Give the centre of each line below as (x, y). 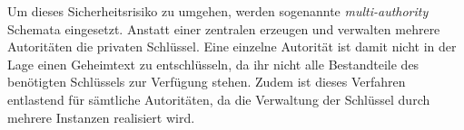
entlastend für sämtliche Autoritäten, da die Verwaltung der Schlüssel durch (219, 99)
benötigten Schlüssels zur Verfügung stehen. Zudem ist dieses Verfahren (207, 82)
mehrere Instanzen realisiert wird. (101, 117)
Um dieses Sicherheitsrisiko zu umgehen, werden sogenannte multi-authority (218, 11)
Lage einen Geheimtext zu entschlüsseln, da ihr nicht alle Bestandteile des (213, 64)
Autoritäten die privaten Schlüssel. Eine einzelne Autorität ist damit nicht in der (232, 46)
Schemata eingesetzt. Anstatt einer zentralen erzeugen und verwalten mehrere (224, 28)
